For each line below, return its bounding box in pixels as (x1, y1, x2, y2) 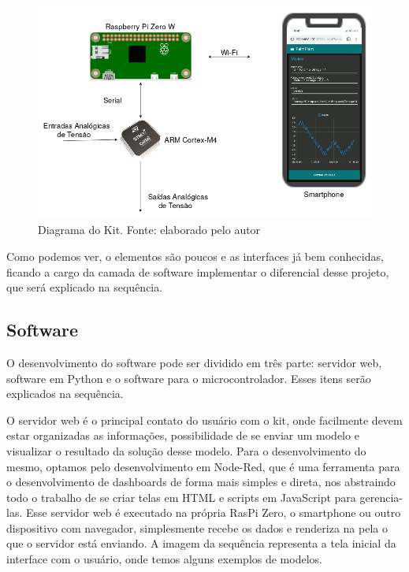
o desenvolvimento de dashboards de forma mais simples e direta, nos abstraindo (6, 474, 396, 490)
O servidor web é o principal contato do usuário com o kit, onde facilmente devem (6, 411, 403, 428)
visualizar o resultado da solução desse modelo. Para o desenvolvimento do (6, 442, 366, 459)
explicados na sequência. (6, 385, 124, 402)
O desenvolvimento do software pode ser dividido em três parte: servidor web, (6, 354, 382, 370)
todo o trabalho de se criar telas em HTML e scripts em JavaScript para (6, 488, 356, 505)
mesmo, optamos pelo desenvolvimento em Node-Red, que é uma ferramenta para (6, 458, 400, 474)
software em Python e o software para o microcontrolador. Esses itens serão (6, 370, 371, 386)
